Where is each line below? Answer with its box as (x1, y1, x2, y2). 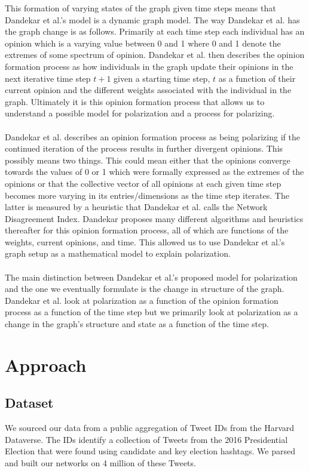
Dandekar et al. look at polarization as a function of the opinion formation (5, 294, 279, 306)
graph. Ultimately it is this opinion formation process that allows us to (5, 95, 265, 107)
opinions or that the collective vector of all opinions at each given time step (5, 177, 282, 189)
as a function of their (218, 72, 296, 84)
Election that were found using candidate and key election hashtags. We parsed (5, 445, 295, 457)
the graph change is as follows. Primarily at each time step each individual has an (5, 25, 305, 38)
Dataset (5, 393, 54, 412)
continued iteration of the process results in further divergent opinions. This (5, 142, 283, 155)
